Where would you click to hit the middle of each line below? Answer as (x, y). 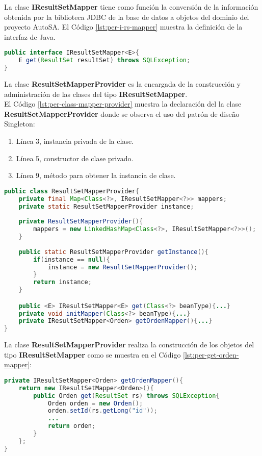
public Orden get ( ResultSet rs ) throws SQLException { (126, 396)
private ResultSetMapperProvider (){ (81, 222)
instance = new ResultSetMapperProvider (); (123, 267)
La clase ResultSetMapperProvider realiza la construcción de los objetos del (129, 345)
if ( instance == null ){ (72, 259)
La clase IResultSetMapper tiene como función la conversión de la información (131, 7)
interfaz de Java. (30, 36)
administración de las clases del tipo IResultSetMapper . (96, 94)
